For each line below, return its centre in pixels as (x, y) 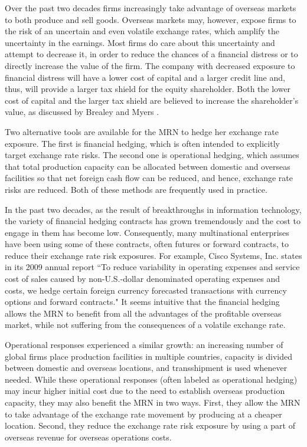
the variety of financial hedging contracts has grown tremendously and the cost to (153, 221)
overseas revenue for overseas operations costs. (88, 437)
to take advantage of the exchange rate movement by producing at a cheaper (143, 414)
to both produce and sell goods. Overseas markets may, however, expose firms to (151, 19)
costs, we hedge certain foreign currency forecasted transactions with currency (146, 290)
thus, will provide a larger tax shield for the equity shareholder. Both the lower (148, 89)
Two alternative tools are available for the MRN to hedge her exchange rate (142, 131)
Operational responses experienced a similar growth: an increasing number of (144, 345)
